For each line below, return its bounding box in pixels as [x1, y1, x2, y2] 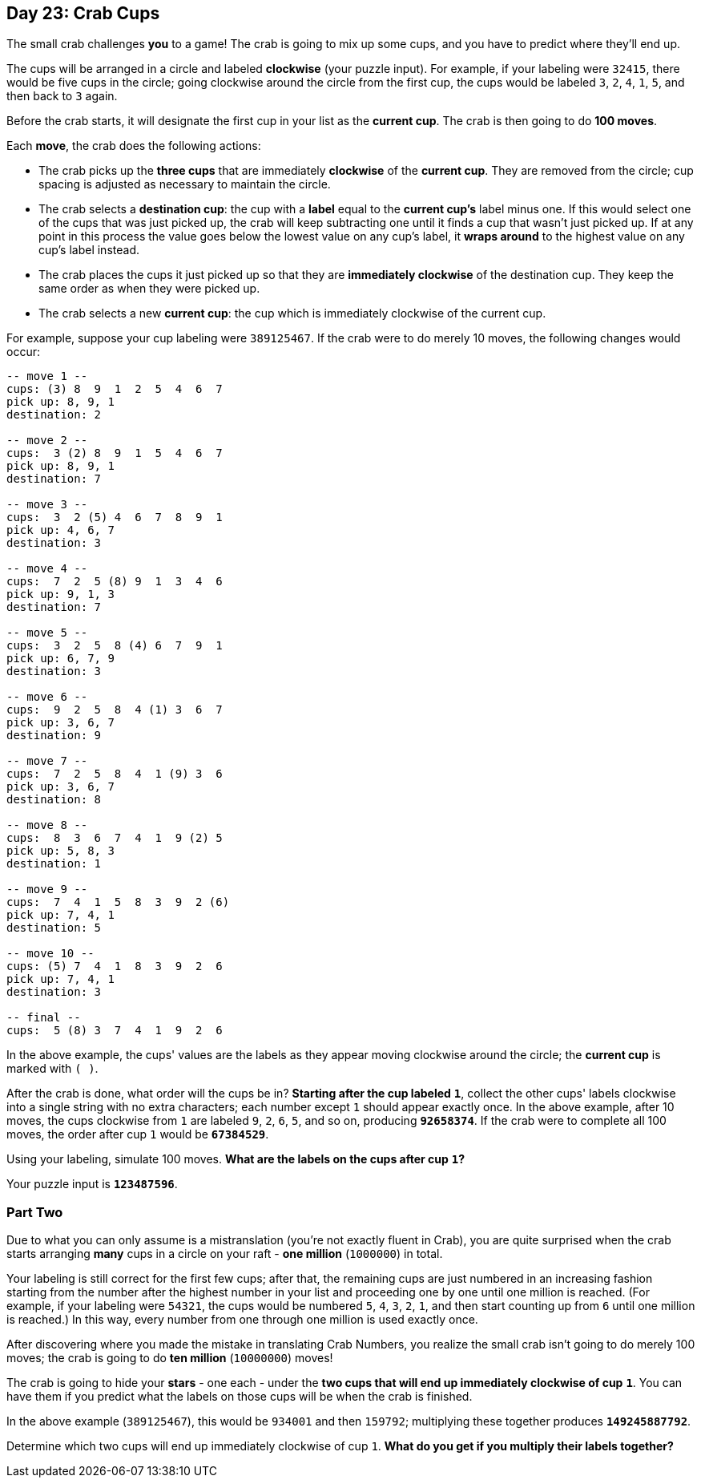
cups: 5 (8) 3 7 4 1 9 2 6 [6, 1024, 223, 1037]
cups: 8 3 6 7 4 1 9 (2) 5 [6, 831, 223, 845]
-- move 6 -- [6, 690, 88, 704]
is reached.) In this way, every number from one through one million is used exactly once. [6, 1312, 478, 1327]
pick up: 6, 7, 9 [6, 652, 115, 665]
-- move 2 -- [6, 434, 88, 447]
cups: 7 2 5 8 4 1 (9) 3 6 [6, 767, 223, 781]
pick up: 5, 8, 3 [6, 844, 115, 858]
